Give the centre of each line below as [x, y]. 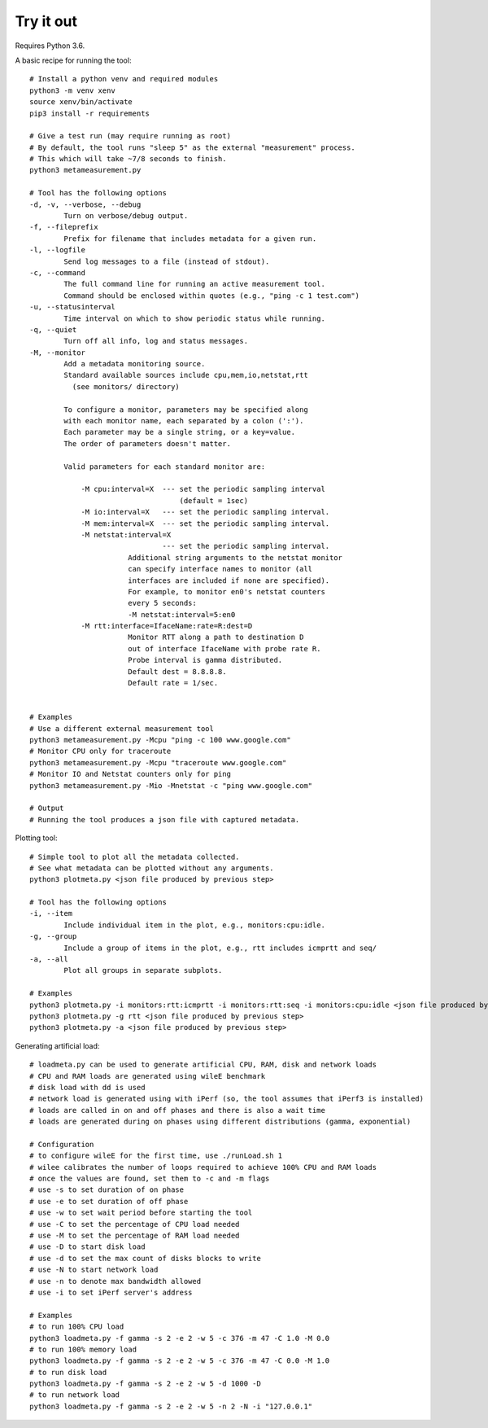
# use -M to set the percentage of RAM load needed [135, 1235]
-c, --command [57, 272]
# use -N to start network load [94, 1270]
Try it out [46, 21]
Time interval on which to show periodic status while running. [194, 318]
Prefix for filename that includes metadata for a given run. [190, 239]
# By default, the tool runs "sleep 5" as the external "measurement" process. [192, 147]
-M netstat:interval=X [126, 534]
